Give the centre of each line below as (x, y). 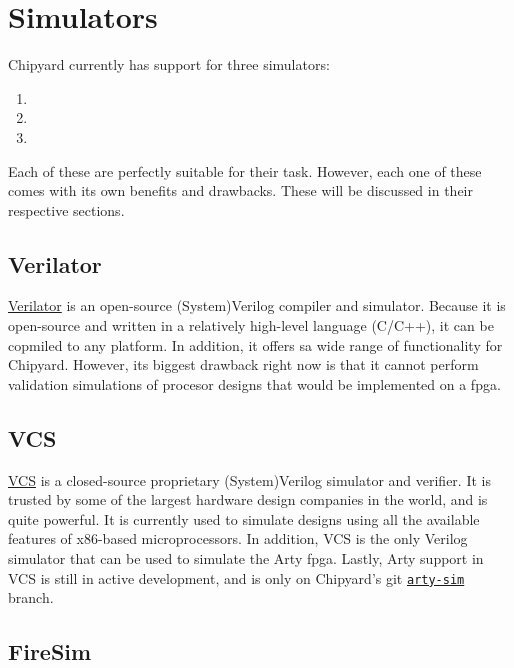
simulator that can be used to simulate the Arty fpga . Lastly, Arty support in (246, 558)
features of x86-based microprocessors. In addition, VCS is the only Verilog (238, 538)
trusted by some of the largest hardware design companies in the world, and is (248, 499)
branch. (31, 597)
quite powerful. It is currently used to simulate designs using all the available (244, 518)
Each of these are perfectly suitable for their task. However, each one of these (245, 170)
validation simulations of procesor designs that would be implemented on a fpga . (254, 383)
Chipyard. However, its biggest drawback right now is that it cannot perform (243, 364)
